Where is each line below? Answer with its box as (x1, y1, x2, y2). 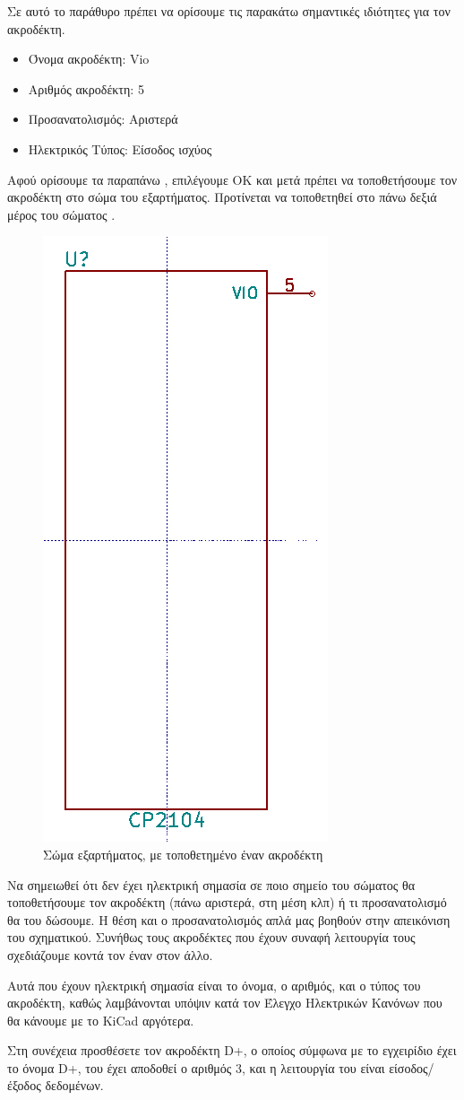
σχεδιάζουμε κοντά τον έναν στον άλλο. (7, 945, 213, 964)
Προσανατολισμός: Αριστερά (28, 109, 178, 128)
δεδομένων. (45, 1076, 104, 1095)
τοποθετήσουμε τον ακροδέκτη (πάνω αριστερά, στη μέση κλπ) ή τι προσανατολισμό (7, 893, 447, 912)
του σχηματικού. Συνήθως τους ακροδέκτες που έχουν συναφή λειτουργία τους (7, 928, 416, 947)
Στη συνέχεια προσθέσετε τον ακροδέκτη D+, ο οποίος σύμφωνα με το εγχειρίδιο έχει (7, 1041, 457, 1060)
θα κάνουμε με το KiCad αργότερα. (7, 1010, 194, 1029)
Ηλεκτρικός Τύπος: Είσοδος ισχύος (28, 139, 212, 158)
